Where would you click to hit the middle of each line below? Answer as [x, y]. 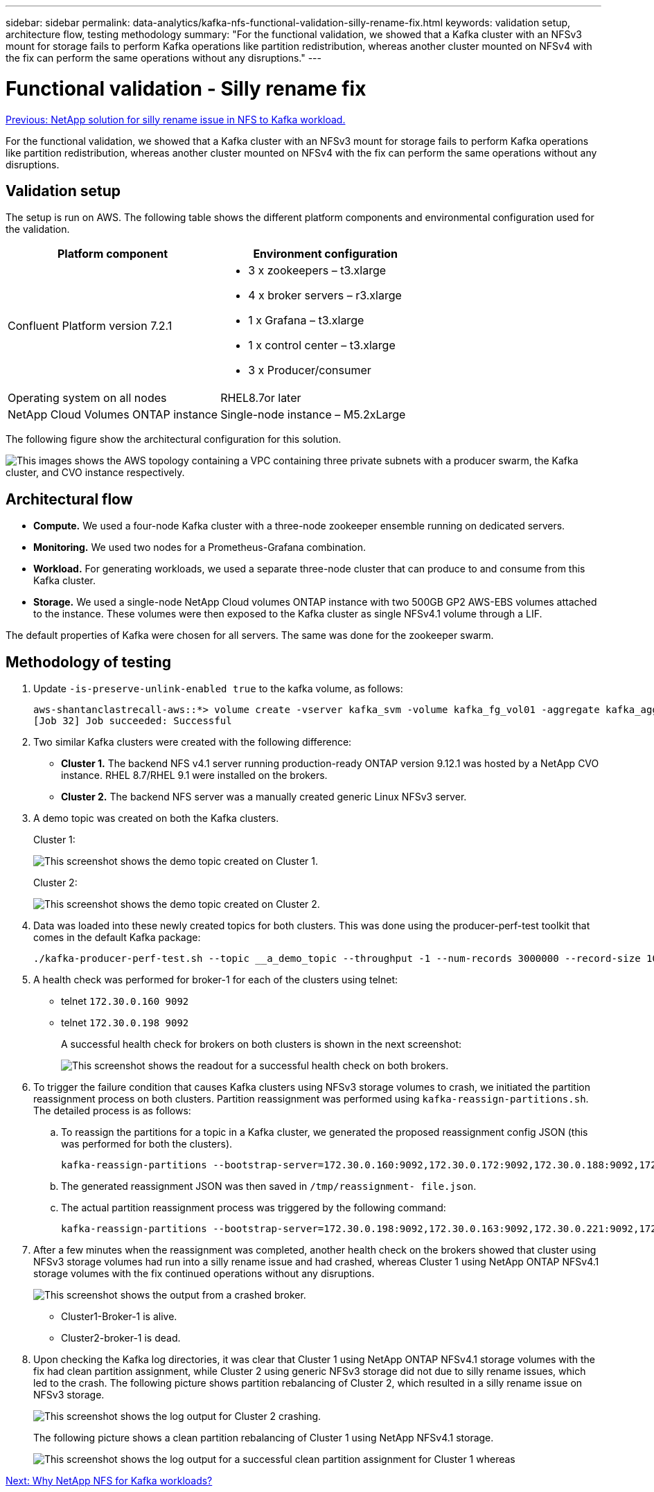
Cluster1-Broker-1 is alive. [119, 1317]
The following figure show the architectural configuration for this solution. [174, 439]
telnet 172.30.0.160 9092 [125, 1001]
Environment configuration [325, 254]
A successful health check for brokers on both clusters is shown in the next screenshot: [262, 1044]
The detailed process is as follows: [112, 1111]
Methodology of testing [89, 662]
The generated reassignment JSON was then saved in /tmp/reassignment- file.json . [269, 1186]
